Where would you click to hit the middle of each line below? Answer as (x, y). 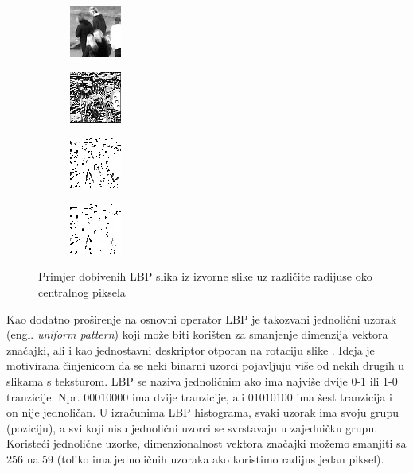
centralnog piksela (82, 291)
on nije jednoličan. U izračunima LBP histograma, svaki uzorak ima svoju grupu (203, 412)
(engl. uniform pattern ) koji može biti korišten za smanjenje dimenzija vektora (197, 334)
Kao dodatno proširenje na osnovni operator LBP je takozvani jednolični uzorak (202, 318)
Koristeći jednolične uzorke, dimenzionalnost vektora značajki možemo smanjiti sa (206, 443)
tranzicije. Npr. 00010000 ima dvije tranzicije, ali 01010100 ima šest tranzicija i (199, 396)
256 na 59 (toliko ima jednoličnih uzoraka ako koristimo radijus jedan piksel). (195, 458)
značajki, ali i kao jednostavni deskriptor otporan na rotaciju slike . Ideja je (191, 349)
